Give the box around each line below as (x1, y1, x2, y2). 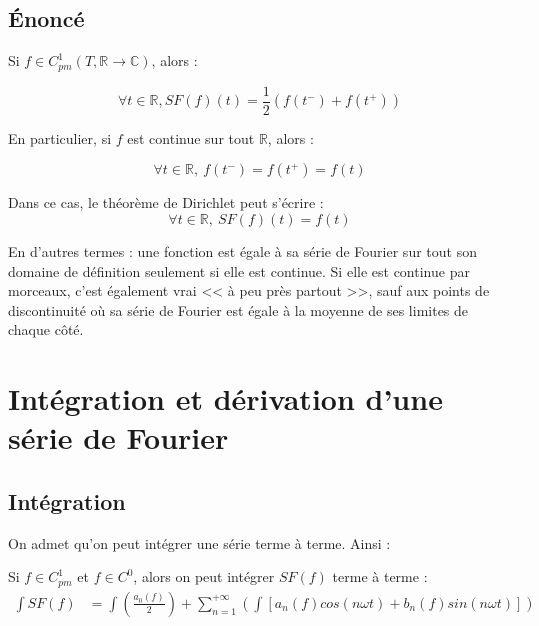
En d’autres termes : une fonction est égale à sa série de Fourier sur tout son (8, 240, 477, 261)
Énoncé (8, 3, 85, 34)
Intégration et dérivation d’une (8, 378, 443, 419)
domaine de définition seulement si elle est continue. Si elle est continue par (8, 260, 470, 281)
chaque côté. (8, 319, 84, 340)
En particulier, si (8, 127, 112, 148)
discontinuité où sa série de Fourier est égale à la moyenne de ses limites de (8, 299, 469, 320)
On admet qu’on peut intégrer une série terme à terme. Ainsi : (8, 532, 391, 553)
